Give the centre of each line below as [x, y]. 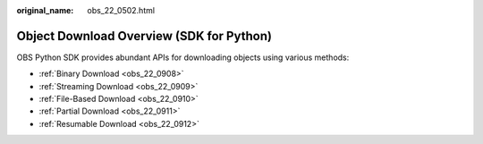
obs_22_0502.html [121, 10]
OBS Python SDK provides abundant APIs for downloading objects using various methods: [183, 57]
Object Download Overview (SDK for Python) [144, 36]
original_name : [45, 10]
